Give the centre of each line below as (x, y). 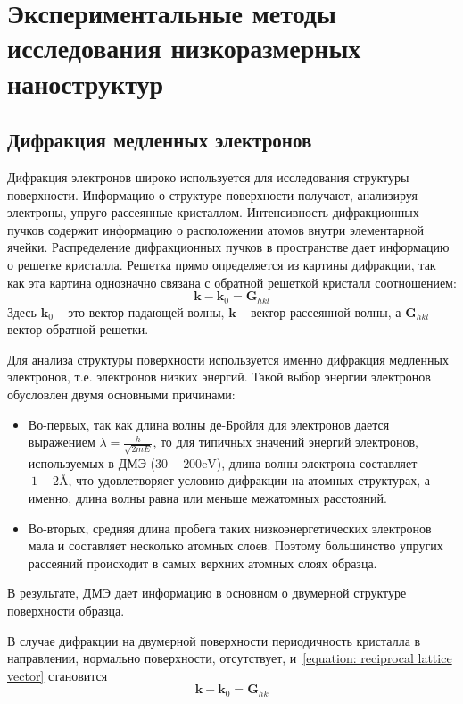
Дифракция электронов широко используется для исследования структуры (208, 176)
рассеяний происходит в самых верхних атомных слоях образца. (203, 562)
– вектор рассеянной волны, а (321, 311)
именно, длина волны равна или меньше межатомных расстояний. (207, 498)
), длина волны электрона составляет (317, 462)
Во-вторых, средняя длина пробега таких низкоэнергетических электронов (230, 528)
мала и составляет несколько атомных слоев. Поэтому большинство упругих (236, 545)
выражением (62, 442)
